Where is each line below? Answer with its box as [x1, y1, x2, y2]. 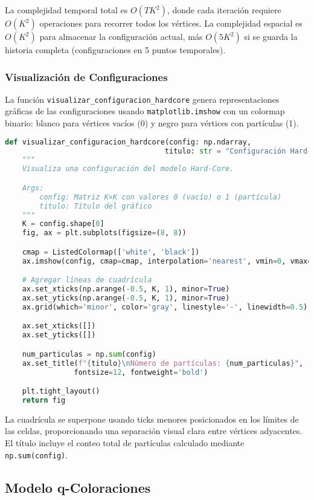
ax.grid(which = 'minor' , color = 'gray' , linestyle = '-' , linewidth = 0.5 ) [22, 302, 308, 311]
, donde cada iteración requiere [167, 4, 281, 16]
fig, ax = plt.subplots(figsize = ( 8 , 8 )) [22, 229, 187, 238]
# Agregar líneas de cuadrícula [22, 276, 152, 285]
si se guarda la [244, 30, 298, 42]
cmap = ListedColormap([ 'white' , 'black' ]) [22, 247, 200, 256]
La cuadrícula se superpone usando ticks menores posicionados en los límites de [5, 412, 299, 425]
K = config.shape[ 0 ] [22, 219, 104, 229]
